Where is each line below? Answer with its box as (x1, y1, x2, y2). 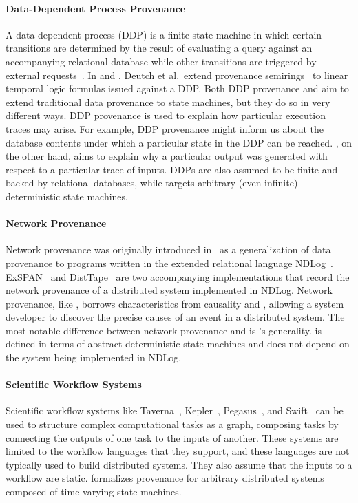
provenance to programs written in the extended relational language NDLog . (6, 255, 333, 270)
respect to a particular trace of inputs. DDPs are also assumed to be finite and (6, 162, 338, 176)
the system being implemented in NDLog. (6, 350, 182, 365)
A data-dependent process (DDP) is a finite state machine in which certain (6, 27, 322, 41)
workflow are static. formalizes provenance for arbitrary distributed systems (6, 471, 324, 485)
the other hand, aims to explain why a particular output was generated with (6, 149, 328, 163)
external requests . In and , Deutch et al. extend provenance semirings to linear (6, 67, 348, 82)
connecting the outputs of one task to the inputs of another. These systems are (6, 430, 339, 445)
